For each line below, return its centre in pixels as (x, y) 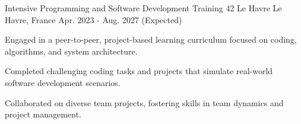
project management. (43, 114)
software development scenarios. (63, 82)
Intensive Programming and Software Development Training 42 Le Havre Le (143, 8)
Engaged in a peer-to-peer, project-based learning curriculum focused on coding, (151, 39)
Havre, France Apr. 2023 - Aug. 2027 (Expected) (94, 19)
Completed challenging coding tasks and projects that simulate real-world (139, 71)
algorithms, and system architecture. (71, 51)
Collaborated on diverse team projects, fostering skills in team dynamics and (144, 102)
